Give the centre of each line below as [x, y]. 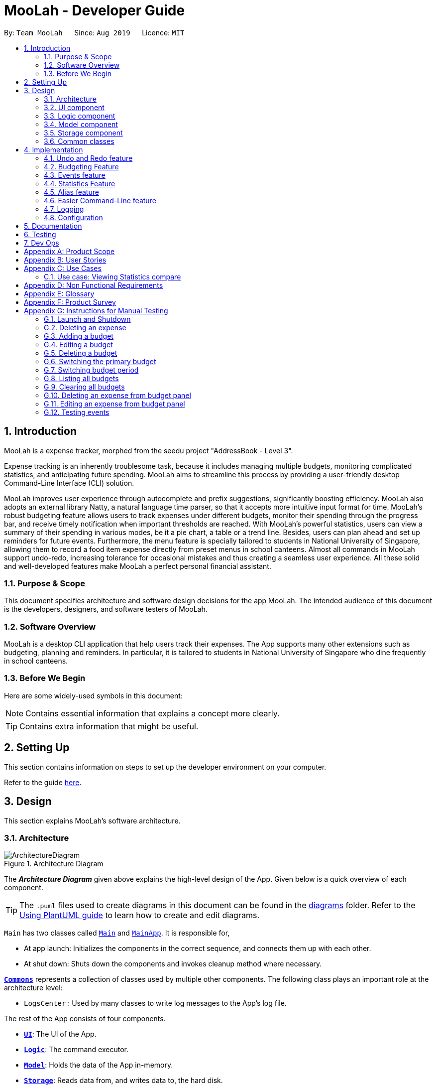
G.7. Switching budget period [91, 370]
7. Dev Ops [42, 243]
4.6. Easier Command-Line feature [100, 200]
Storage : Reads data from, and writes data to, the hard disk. [123, 1081]
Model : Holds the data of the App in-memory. [99, 1065]
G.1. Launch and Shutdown [87, 319]
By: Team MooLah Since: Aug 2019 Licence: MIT [94, 32]
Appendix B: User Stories [65, 260]
